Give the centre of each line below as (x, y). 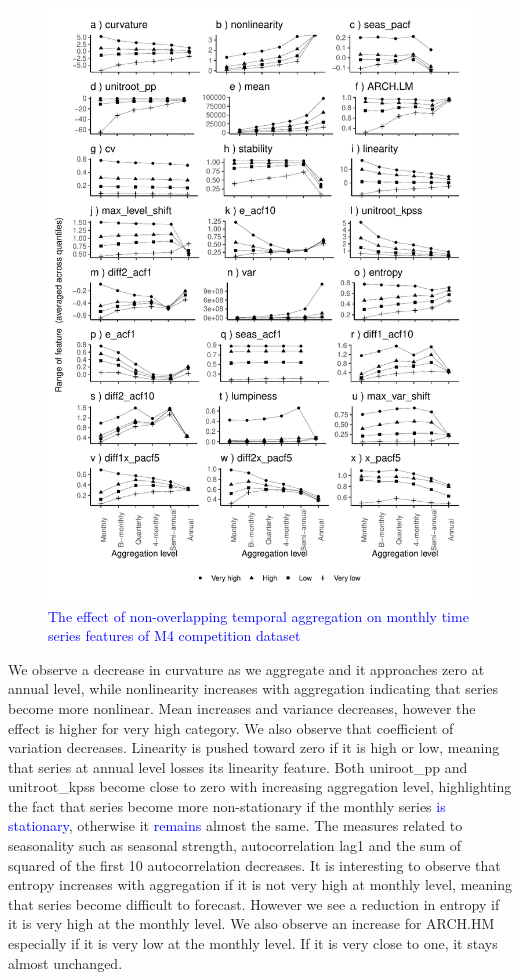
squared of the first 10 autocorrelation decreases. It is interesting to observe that (254, 864)
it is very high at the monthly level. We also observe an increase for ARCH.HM (251, 923)
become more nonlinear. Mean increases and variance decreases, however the (242, 707)
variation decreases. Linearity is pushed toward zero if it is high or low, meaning (254, 747)
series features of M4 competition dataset (174, 635)
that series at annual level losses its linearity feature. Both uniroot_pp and (238, 766)
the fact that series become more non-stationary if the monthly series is (227, 805)
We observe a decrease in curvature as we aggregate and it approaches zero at (246, 668)
